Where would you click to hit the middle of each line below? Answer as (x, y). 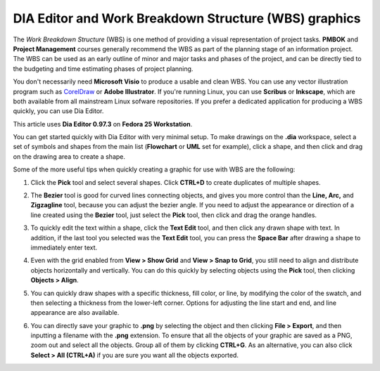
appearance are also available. (75, 313)
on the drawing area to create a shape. (69, 156)
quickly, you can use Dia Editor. (58, 111)
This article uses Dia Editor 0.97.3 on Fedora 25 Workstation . (103, 124)
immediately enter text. (64, 247)
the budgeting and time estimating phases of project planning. (103, 69)
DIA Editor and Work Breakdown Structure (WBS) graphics (187, 18)
